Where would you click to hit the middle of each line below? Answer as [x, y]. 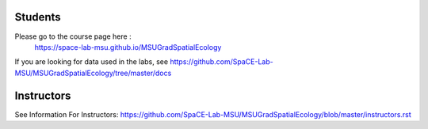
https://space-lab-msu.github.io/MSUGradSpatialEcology [128, 47]
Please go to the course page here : [73, 36]
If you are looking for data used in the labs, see [92, 62]
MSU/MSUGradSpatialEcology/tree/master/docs [93, 73]
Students [38, 17]
